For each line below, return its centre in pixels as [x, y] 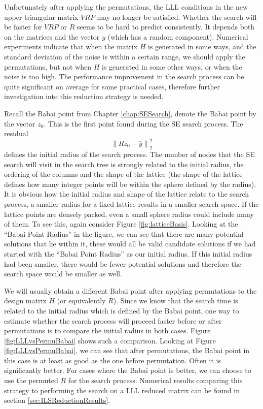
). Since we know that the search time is [176, 301]
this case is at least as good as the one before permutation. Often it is [112, 360]
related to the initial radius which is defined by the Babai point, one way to [122, 310]
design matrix [25, 301]
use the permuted [31, 380]
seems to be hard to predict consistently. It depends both [166, 27]
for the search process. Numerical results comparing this [155, 380]
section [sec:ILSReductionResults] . [57, 400]
